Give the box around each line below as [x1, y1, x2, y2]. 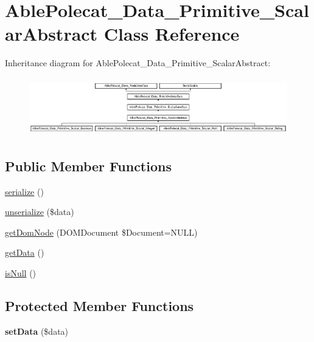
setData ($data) [5, 324, 69, 337]
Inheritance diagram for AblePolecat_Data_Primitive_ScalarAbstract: [5, 56, 271, 69]
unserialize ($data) [5, 205, 74, 218]
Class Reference [103, 21, 240, 46]
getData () [5, 246, 44, 259]
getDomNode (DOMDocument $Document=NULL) [5, 225, 198, 238]
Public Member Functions [5, 156, 172, 175]
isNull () [5, 266, 37, 279]
